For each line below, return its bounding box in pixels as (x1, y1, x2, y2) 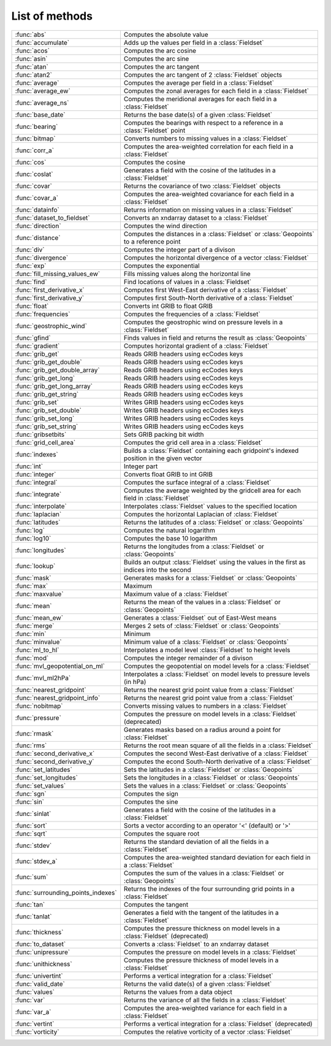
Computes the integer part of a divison (123, 245, 235, 254)
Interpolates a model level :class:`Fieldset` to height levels (123, 645, 291, 654)
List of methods (11, 9, 93, 23)
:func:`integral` (15, 478, 58, 486)
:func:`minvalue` (15, 637, 62, 646)
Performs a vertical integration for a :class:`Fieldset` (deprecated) (123, 1019, 313, 1028)
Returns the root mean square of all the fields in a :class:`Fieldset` (123, 741, 313, 750)
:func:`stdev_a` (15, 856, 58, 865)
